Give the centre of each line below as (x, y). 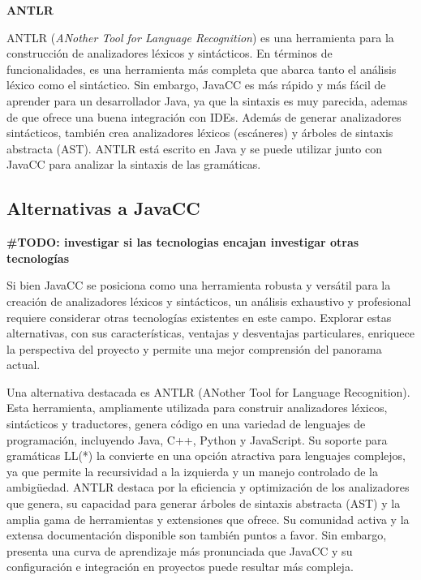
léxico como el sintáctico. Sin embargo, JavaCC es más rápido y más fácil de (196, 85)
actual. (24, 365)
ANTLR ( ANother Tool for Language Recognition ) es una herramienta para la (200, 37)
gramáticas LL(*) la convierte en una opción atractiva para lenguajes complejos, (206, 455)
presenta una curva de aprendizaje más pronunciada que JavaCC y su (180, 550)
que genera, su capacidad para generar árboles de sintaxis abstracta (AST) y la (204, 503)
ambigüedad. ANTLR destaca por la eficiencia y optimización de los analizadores (208, 487)
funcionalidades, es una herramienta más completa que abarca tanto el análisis (202, 69)
